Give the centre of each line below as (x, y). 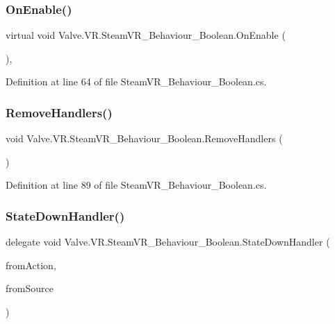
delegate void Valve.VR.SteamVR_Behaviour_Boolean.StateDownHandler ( (168, 242)
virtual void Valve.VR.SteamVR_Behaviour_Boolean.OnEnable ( (146, 35)
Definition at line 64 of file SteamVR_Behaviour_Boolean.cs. (136, 82)
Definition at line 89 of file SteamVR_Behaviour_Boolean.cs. (136, 185)
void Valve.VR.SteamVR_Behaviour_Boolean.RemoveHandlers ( (144, 138)
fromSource (30, 288)
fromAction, (31, 265)
